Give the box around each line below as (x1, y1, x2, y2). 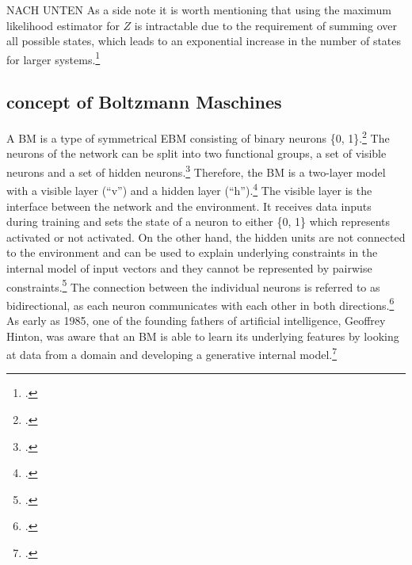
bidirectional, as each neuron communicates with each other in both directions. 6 (6, 294, 395, 313)
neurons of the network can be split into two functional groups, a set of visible (6, 145, 387, 162)
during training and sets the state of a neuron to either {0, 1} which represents (6, 213, 391, 230)
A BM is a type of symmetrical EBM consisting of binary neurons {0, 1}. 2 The (6, 128, 390, 146)
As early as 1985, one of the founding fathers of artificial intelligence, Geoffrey (6, 312, 386, 329)
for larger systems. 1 (6, 48, 101, 67)
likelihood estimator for (6, 17, 120, 33)
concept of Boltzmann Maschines (6, 90, 282, 114)
